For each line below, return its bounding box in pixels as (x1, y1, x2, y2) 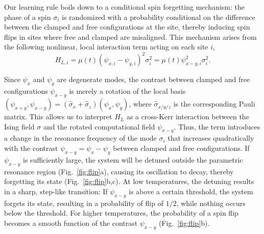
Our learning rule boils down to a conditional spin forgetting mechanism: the (4, 2, 245, 12)
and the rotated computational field (43, 121, 155, 132)
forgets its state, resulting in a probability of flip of (4, 197, 163, 208)
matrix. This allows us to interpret (4, 111, 112, 122)
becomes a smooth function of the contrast (4, 217, 138, 228)
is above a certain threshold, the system (129, 186, 253, 196)
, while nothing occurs (176, 197, 246, 208)
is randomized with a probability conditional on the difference (62, 11, 255, 22)
